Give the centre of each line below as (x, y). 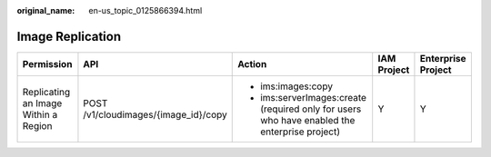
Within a (40, 114)
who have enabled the (308, 120)
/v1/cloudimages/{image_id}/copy (155, 114)
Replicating (46, 92)
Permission (47, 64)
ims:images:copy (297, 86)
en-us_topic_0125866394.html (145, 10)
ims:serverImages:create (314, 97)
